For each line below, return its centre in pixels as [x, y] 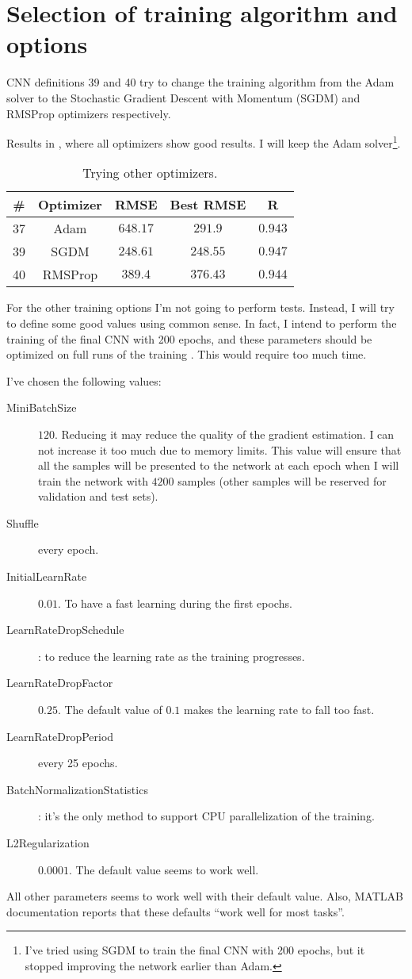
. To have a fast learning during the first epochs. [175, 603]
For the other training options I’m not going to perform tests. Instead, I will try [200, 307]
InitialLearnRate [47, 576]
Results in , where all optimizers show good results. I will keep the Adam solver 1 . [204, 142]
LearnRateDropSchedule [65, 630]
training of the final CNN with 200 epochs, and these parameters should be [189, 338]
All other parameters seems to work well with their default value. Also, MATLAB [205, 896]
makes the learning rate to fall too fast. [279, 710]
